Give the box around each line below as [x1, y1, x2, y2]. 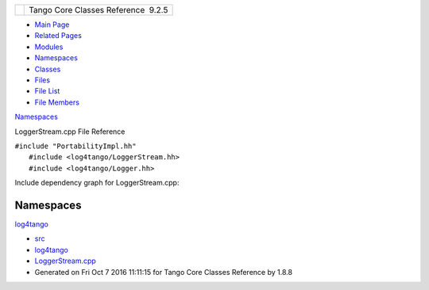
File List [34, 86, 60, 96]
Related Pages [34, 31, 83, 40]
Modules [34, 42, 64, 52]
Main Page [34, 20, 70, 29]
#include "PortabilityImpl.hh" [14, 141, 137, 151]
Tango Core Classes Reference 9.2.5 [29, 5, 168, 15]
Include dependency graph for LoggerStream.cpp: [14, 178, 180, 188]
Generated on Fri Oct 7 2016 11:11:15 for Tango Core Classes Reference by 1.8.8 [34, 267, 293, 277]
